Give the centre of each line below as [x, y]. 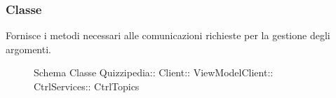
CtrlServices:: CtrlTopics [87, 86]
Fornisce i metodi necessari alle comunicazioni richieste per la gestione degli [168, 35]
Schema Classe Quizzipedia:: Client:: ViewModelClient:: [154, 72]
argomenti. [28, 49]
